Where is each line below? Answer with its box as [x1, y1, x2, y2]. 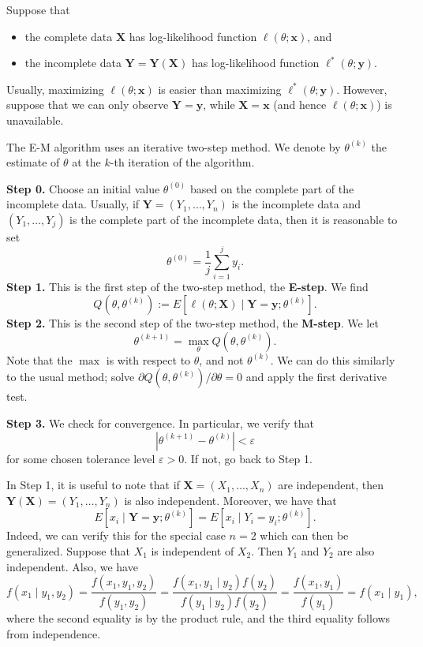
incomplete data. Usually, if [6, 196, 140, 212]
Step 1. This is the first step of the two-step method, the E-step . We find [6, 278, 369, 294]
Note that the [6, 351, 73, 368]
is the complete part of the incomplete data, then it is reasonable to [69, 211, 398, 227]
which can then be [260, 527, 349, 544]
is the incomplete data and [231, 196, 361, 212]
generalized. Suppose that [6, 543, 130, 559]
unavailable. [6, 111, 64, 128]
